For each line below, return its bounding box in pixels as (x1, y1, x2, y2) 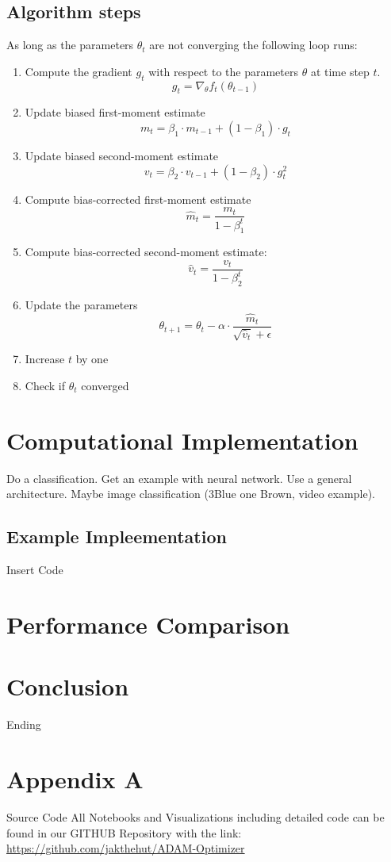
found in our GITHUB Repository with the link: (6, 824, 242, 841)
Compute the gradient (25, 63, 132, 79)
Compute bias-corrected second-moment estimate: (25, 243, 267, 260)
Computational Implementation (6, 423, 358, 456)
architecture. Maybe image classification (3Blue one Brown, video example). (6, 485, 375, 502)
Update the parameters (25, 297, 138, 313)
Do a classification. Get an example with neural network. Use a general (6, 469, 352, 486)
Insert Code (6, 561, 63, 578)
